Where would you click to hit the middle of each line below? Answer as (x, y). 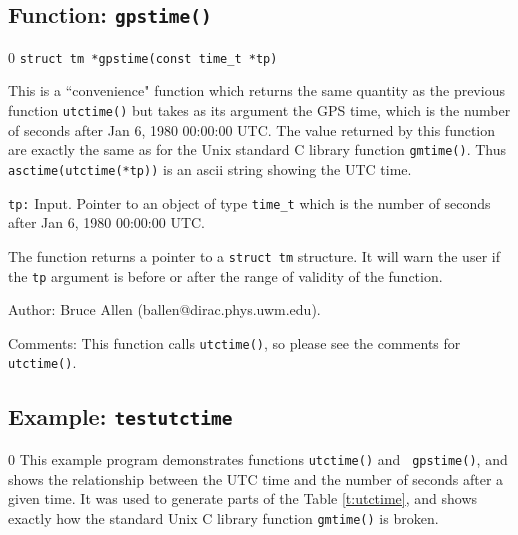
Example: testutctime (120, 416)
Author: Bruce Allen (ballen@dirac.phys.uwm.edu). (164, 309)
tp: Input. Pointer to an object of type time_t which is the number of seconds (249, 202)
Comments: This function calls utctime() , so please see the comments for (234, 342)
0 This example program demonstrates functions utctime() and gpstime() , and (258, 458)
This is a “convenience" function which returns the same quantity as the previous (256, 90)
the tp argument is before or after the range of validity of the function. (225, 275)
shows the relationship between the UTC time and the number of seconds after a (256, 478)
